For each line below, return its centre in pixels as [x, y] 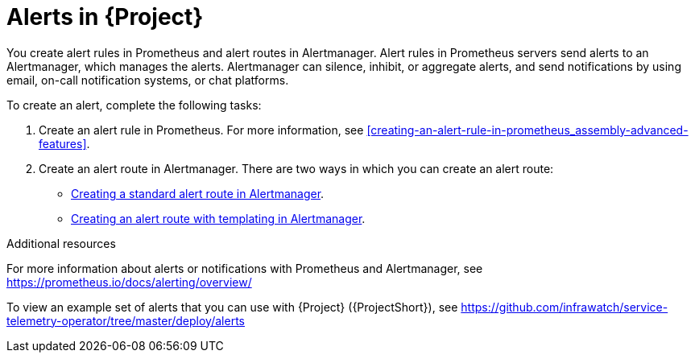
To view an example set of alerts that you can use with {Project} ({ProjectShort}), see [232, 307]
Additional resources [61, 243]
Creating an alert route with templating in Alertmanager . [218, 218]
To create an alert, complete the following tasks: [134, 105]
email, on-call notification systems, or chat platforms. [148, 80]
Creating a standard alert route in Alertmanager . [198, 193]
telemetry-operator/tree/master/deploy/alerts [126, 320]
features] [63, 143]
